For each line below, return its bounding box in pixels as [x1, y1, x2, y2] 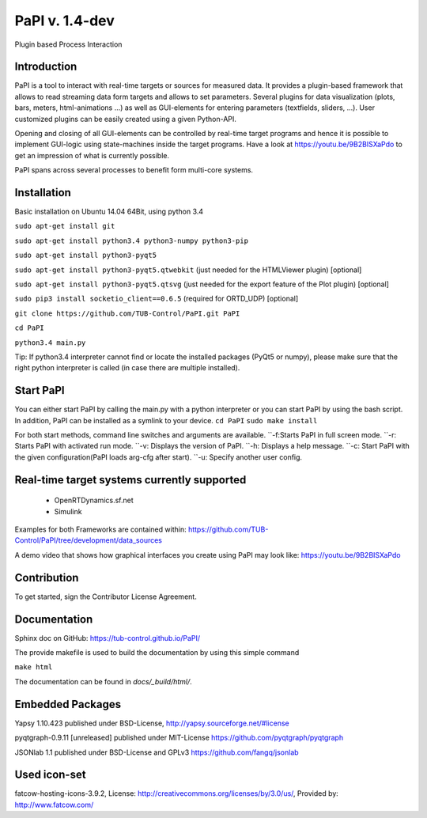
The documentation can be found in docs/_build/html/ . [14, 676, 193, 686]
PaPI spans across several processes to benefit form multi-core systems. [14, 165, 253, 175]
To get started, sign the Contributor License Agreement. [14, 592, 197, 601]
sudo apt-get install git [14, 222, 115, 231]
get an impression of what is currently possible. [14, 150, 170, 160]
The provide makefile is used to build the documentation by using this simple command [14, 648, 300, 657]
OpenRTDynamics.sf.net [54, 495, 134, 506]
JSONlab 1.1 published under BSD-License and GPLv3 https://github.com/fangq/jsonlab [14, 748, 300, 757]
